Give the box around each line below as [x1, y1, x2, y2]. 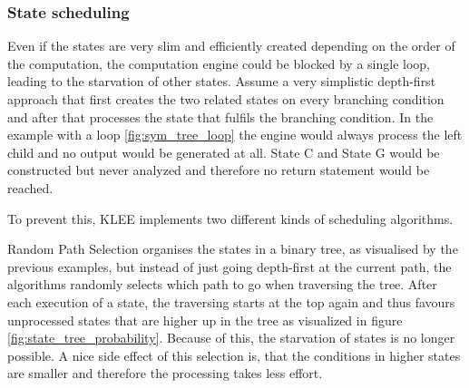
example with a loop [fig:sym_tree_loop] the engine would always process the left [7, 125, 463, 144]
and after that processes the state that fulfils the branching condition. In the [7, 107, 434, 126]
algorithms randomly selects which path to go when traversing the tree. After [7, 275, 437, 294]
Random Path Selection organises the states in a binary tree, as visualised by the [7, 239, 458, 258]
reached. [7, 178, 54, 197]
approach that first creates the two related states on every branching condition [7, 90, 445, 108]
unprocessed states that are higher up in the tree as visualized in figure [7, 310, 403, 329]
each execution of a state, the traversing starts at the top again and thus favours [7, 292, 455, 311]
